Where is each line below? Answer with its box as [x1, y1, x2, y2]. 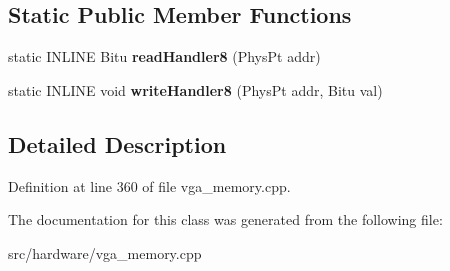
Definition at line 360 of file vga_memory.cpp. [8, 175, 291, 196]
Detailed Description [8, 128, 227, 159]
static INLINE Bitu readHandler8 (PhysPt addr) [8, 46, 321, 67]
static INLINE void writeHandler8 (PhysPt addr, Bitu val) [8, 79, 383, 100]
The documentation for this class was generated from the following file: [8, 209, 443, 230]
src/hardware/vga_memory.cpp [8, 242, 202, 263]
